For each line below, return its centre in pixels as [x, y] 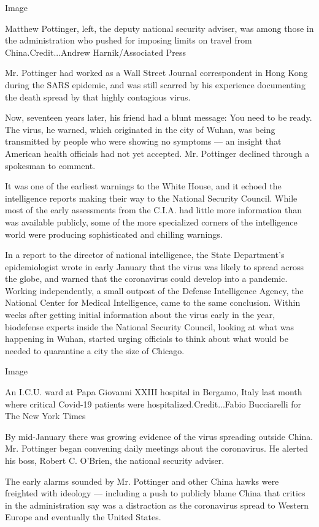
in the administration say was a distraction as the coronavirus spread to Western [157, 505]
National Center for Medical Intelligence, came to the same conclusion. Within [153, 302]
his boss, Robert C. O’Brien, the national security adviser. [115, 460]
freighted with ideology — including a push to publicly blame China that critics [155, 493]
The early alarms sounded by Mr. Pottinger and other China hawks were [142, 481]
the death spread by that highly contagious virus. [98, 97]
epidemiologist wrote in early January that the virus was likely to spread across [154, 266]
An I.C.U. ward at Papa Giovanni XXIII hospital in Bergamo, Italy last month [154, 392]
